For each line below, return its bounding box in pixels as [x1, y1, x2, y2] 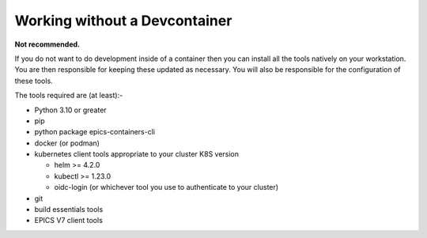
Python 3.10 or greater [34, 105, 107, 115]
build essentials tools [34, 205, 104, 214]
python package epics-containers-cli [34, 127, 156, 137]
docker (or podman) [34, 138, 100, 148]
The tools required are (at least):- [14, 91, 123, 100]
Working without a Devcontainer [14, 12, 232, 29]
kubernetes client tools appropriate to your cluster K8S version [34, 149, 240, 159]
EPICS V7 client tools [34, 216, 103, 225]
